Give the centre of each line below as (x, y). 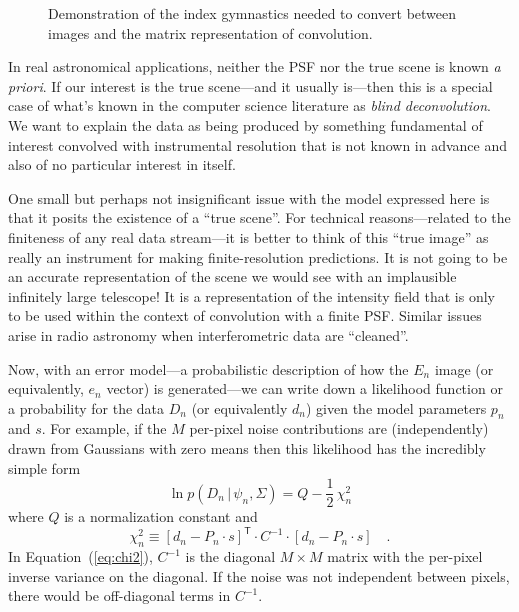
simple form (44, 467)
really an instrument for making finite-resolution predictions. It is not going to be (258, 256)
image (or (464, 368)
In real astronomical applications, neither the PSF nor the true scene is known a (254, 66)
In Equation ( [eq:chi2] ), (80, 556)
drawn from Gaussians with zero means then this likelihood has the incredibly (247, 448)
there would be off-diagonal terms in (119, 595)
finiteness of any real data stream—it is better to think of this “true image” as (248, 236)
